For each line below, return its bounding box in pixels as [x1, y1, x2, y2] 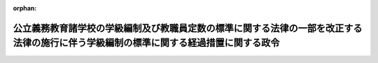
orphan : [13, 4, 37, 12]
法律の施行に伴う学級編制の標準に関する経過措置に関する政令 [13, 37, 280, 49]
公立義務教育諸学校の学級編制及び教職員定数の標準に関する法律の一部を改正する [13, 22, 363, 34]
